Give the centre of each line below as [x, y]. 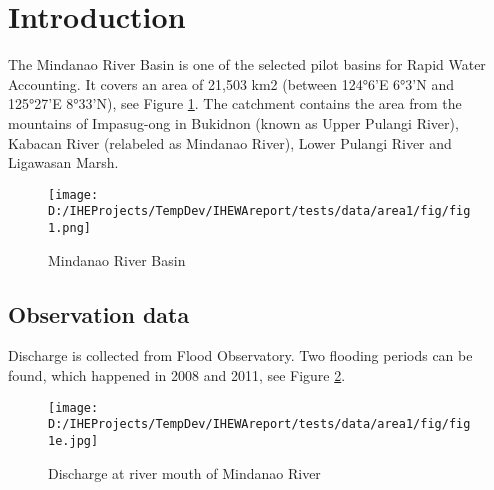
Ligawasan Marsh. [63, 162]
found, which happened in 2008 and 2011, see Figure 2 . [177, 375]
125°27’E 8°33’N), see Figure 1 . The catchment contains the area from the [235, 103]
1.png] [69, 228]
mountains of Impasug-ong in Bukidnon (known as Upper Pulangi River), [233, 122]
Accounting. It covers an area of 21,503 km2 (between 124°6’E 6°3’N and [231, 83]
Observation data [99, 313]
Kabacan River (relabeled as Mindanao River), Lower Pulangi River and [230, 142]
